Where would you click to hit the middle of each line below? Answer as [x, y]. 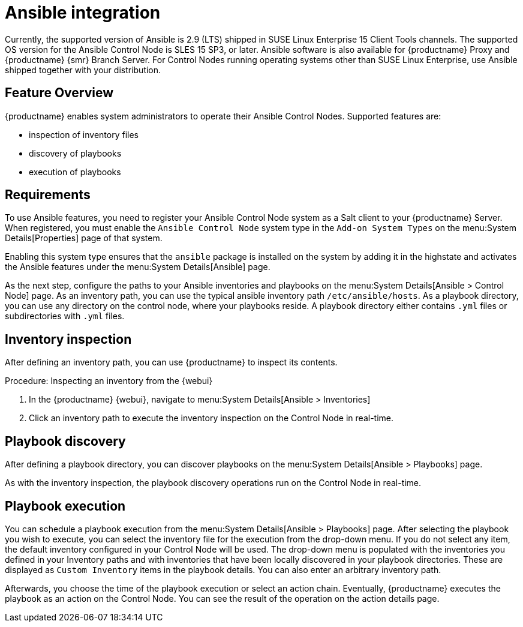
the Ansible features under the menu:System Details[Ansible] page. [138, 267]
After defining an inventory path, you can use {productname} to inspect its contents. [171, 362]
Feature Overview [59, 93]
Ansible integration [83, 13]
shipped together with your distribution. [83, 70]
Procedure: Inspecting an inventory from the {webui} [109, 381]
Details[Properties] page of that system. [84, 238]
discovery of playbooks [75, 153]
